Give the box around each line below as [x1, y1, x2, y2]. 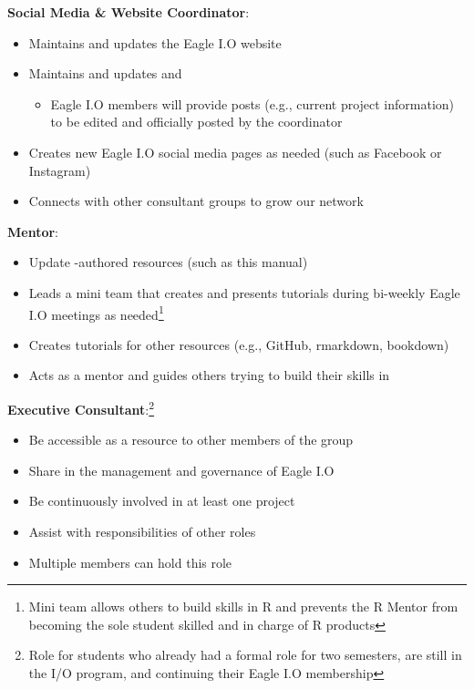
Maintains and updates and [28, 64, 182, 83]
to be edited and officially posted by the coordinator [50, 112, 343, 131]
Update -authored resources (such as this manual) [28, 252, 308, 272]
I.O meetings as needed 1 [28, 302, 164, 324]
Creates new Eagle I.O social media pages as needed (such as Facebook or [28, 142, 442, 161]
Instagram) [28, 160, 91, 180]
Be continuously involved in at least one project [28, 491, 295, 510]
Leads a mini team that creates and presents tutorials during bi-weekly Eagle [28, 283, 460, 302]
